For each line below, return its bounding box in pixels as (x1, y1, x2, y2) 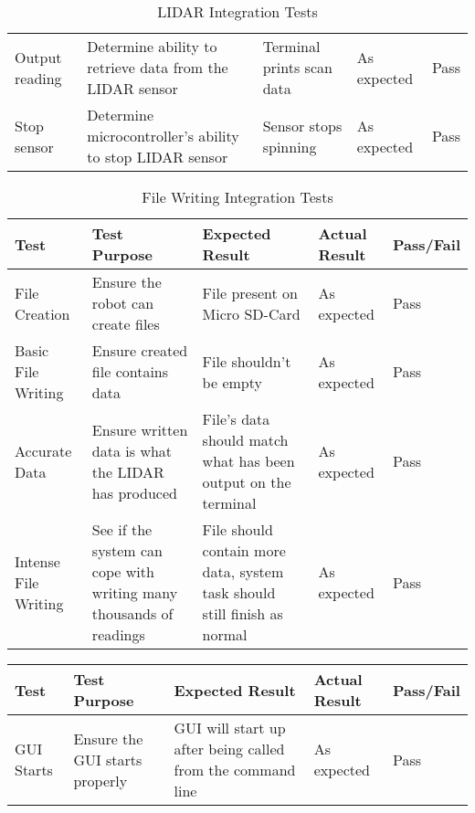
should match (202, 429, 289, 450)
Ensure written (91, 418, 188, 440)
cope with (91, 561, 154, 582)
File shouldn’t (202, 350, 291, 372)
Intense (15, 550, 60, 572)
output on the (202, 471, 291, 492)
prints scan (262, 57, 332, 78)
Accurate (15, 439, 72, 461)
